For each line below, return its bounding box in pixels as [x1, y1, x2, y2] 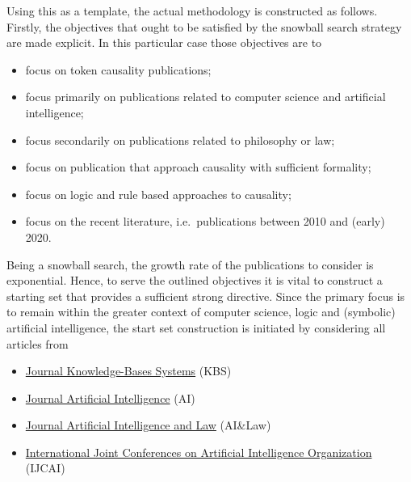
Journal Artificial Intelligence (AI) [25, 389, 195, 406]
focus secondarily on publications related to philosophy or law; [25, 131, 335, 148]
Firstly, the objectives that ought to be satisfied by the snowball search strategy [6, 18, 402, 35]
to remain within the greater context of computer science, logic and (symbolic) [6, 303, 396, 320]
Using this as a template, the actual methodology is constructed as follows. [6, 2, 378, 19]
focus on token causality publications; [25, 61, 212, 78]
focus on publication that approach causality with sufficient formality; [25, 159, 371, 175]
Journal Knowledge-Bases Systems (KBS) [25, 362, 232, 379]
